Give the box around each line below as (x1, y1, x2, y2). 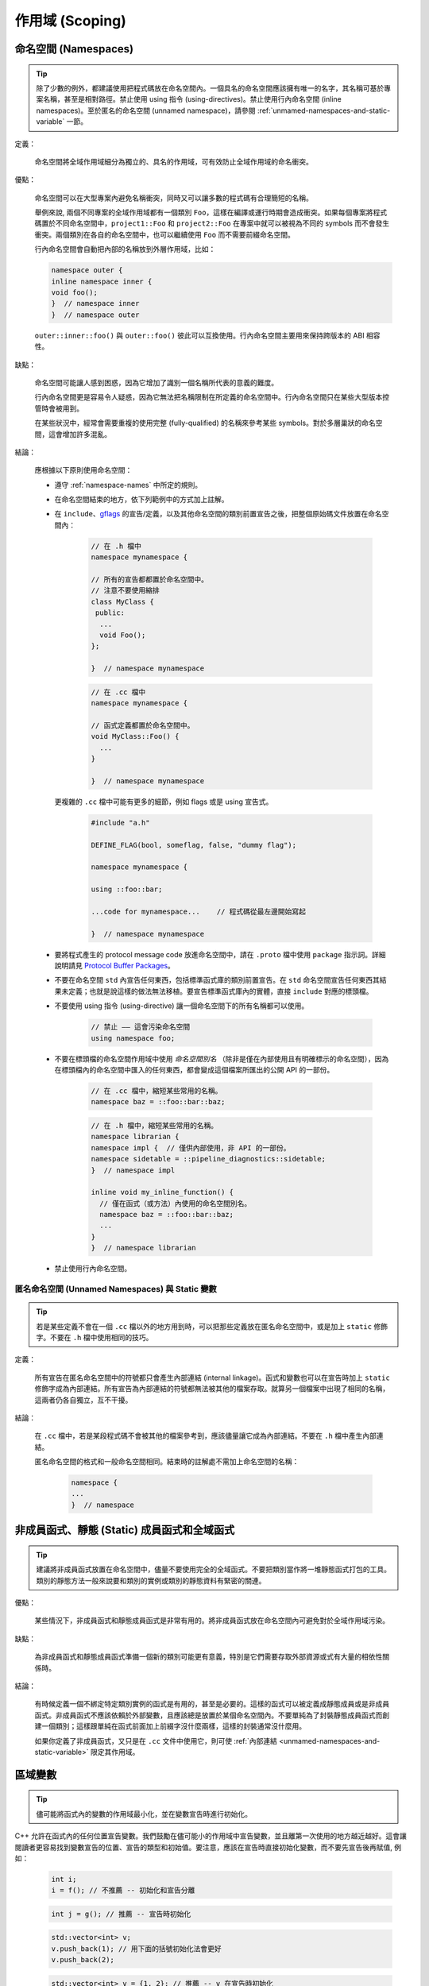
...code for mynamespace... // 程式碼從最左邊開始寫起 (91, 906, 306, 916)
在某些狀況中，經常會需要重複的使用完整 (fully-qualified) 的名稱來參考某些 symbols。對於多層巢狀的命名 (34, 418, 377, 428)
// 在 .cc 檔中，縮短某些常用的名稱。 (91, 1087, 222, 1095)
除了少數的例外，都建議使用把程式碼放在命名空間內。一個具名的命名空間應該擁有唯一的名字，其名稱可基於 (36, 83, 385, 93)
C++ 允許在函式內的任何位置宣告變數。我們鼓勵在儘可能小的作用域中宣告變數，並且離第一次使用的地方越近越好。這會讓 (14, 1831, 407, 1841)
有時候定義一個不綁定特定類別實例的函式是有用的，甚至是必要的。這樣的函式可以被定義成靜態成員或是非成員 (34, 1699, 389, 1709)
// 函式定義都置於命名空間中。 (91, 721, 195, 730)
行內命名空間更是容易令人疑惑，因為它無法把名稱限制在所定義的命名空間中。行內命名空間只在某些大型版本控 (34, 392, 389, 402)
